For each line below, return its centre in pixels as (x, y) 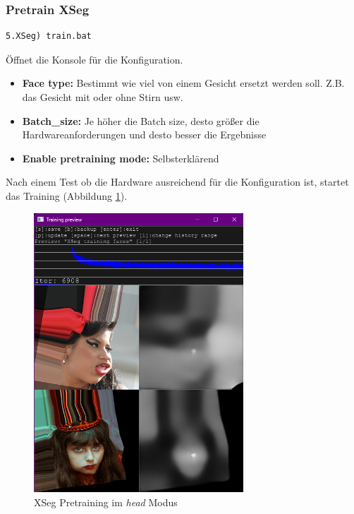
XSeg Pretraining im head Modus (106, 502)
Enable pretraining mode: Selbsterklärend (121, 158)
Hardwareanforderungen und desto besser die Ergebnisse (144, 135)
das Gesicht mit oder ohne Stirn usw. (103, 97)
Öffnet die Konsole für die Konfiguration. (94, 59)
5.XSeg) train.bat (49, 36)
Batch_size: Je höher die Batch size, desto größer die (141, 120)
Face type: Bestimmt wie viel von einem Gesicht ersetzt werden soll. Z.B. (183, 83)
